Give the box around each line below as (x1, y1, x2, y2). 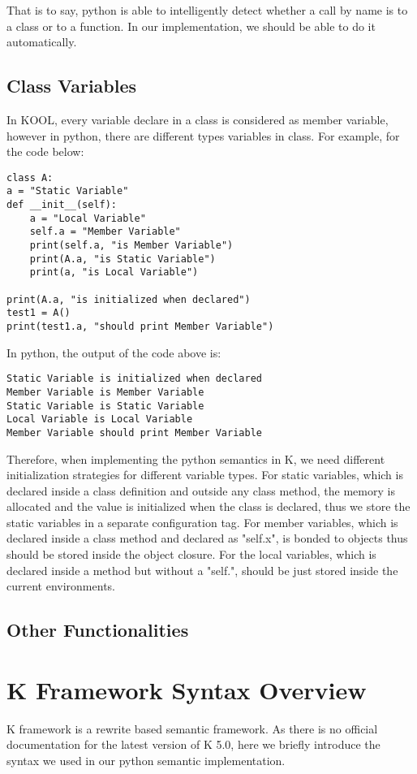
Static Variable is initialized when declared (6, 373, 262, 385)
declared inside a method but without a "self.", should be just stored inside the (6, 561, 398, 578)
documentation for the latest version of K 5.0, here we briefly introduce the (6, 736, 380, 753)
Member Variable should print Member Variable (6, 426, 262, 439)
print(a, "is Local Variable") (29, 266, 199, 279)
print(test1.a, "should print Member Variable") (6, 320, 274, 332)
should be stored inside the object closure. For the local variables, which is (6, 546, 376, 563)
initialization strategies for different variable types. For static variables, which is (6, 466, 403, 483)
